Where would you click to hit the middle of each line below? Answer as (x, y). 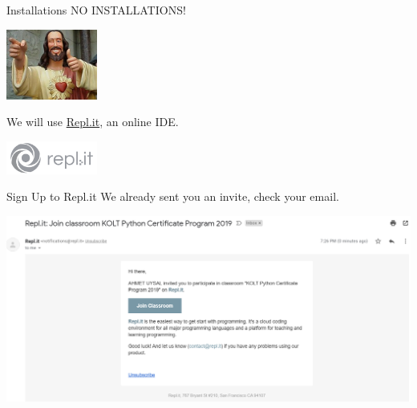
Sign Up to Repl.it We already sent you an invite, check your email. (173, 196)
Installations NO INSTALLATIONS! (96, 10)
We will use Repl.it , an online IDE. (93, 122)
